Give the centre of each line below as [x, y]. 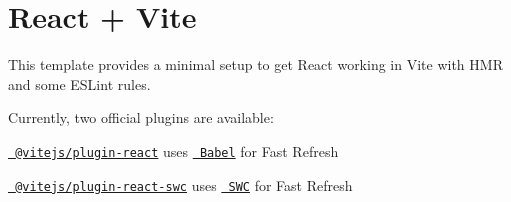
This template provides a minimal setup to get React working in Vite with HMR [255, 64]
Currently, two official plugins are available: [141, 117]
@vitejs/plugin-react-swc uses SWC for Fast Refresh [184, 184]
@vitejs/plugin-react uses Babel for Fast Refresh [177, 150]
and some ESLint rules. [79, 83]
